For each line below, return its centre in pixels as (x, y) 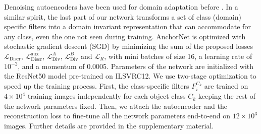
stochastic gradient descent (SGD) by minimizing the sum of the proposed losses (128, 46)
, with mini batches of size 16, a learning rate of (178, 56)
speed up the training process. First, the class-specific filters (97, 85)
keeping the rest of (227, 96)
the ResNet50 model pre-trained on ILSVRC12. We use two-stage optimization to (130, 76)
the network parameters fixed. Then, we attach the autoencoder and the (116, 106)
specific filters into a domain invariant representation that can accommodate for (127, 26)
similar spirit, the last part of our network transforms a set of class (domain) (123, 16)
